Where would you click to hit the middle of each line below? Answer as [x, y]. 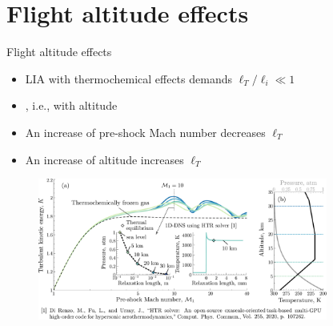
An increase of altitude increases [104, 159]
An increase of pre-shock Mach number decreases [145, 132]
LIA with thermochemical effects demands [128, 78]
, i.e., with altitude [71, 105]
